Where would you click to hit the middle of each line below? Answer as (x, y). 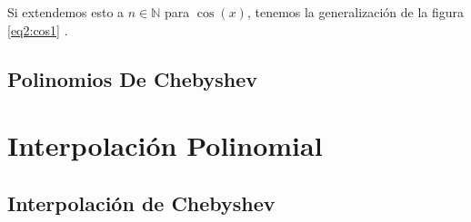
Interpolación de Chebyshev (141, 203)
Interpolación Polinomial (165, 145)
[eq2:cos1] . (38, 29)
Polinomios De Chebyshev (133, 78)
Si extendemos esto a (66, 12)
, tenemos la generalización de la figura (356, 12)
